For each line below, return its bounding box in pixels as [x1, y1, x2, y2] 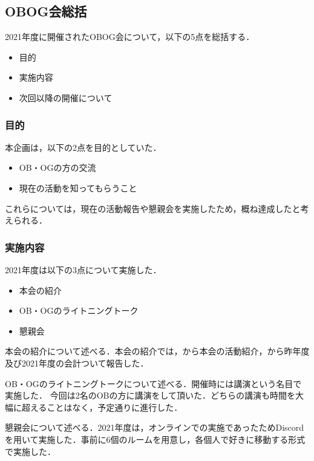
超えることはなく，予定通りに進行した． [21, 400, 183, 413]
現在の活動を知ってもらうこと [19, 181, 137, 194]
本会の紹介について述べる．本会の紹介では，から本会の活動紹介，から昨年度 [5, 345, 310, 357]
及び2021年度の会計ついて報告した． [5, 356, 149, 369]
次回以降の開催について [19, 91, 113, 104]
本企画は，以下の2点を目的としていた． [5, 141, 162, 153]
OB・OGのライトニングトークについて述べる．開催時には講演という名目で [5, 377, 302, 390]
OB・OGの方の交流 [19, 161, 96, 174]
